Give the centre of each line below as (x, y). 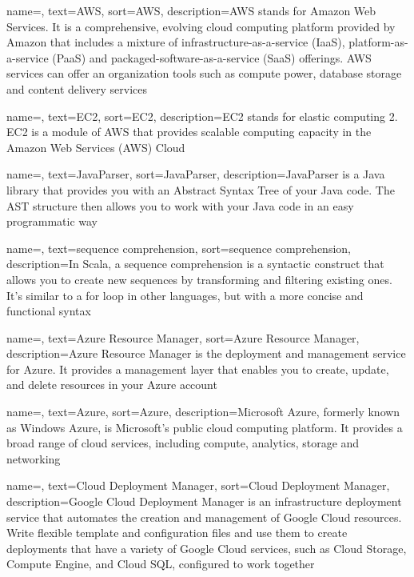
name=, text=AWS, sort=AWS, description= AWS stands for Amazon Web (191, 10)
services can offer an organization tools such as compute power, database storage (204, 73)
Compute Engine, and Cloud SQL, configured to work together (161, 564)
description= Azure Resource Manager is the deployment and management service (206, 353)
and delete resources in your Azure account (112, 385)
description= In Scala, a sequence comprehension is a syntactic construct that (195, 264)
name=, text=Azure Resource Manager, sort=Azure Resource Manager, (183, 337)
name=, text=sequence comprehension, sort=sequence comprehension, (179, 248)
